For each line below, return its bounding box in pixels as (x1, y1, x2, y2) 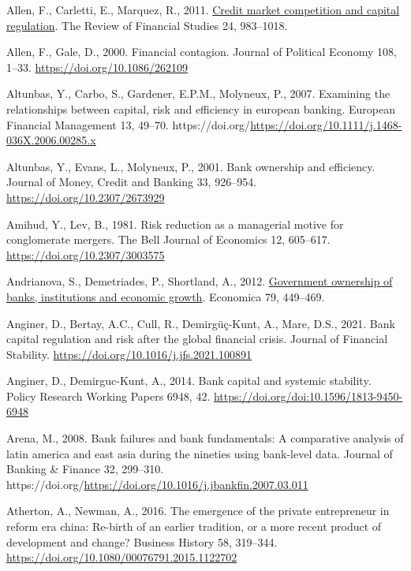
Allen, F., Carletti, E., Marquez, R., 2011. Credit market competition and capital (6, 2, 400, 17)
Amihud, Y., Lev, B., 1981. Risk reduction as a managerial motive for (6, 215, 344, 232)
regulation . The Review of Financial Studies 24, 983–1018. (6, 17, 288, 33)
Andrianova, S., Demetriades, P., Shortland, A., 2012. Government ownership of (6, 273, 393, 289)
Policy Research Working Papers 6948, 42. (6, 387, 211, 404)
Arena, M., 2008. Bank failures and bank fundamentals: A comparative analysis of (6, 430, 404, 446)
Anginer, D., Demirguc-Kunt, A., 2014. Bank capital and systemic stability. (6, 372, 372, 389)
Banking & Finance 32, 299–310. (6, 461, 164, 477)
